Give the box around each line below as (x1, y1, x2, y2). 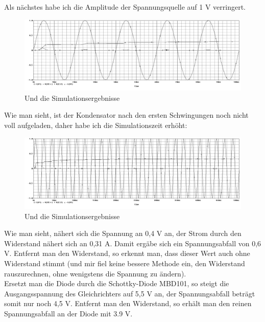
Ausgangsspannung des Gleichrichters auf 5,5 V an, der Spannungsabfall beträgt (4, 288, 255, 298)
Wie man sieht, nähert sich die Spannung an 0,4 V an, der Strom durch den (4, 228, 242, 239)
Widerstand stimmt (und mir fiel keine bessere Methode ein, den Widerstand (4, 258, 245, 268)
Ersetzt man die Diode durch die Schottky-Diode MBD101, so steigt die (4, 278, 229, 289)
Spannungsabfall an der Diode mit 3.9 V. (4, 308, 133, 318)
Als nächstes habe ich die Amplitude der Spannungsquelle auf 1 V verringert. (4, 2, 246, 12)
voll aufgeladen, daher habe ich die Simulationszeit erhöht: (4, 119, 187, 130)
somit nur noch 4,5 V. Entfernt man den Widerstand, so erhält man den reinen (4, 298, 252, 309)
